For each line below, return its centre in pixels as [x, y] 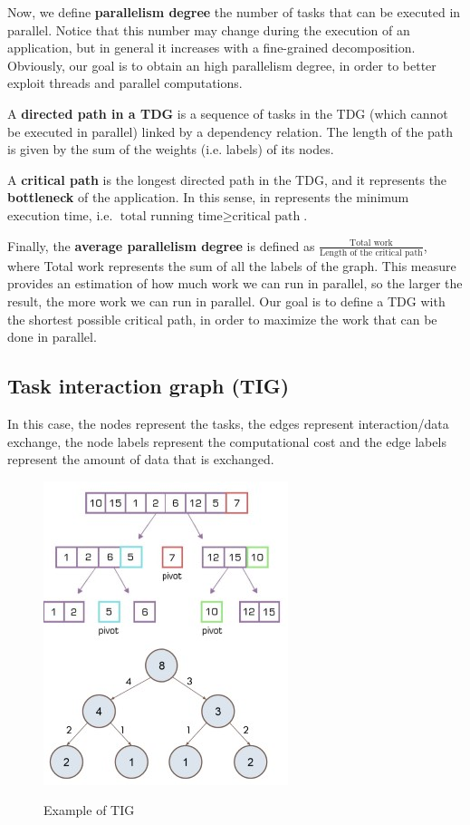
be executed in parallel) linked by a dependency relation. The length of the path [230, 131]
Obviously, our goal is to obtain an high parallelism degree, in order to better [222, 65]
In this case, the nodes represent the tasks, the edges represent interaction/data [228, 424]
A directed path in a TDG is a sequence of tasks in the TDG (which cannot [228, 113]
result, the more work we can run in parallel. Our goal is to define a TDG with [226, 301]
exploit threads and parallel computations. [125, 83]
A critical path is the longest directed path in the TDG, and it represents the [227, 179]
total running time [171, 216]
